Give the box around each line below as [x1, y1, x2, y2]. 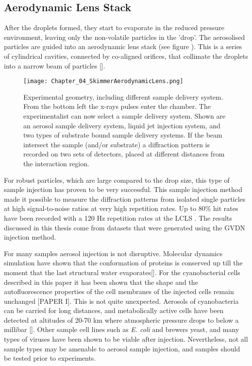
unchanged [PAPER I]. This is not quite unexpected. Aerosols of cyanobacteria [4, 296, 239, 306]
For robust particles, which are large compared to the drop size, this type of [4, 174, 230, 185]
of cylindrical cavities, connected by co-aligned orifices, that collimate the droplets [4, 51, 248, 61]
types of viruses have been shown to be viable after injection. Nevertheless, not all [4, 334, 248, 344]
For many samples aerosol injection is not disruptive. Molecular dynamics [4, 248, 222, 258]
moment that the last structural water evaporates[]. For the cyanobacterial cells [4, 267, 240, 277]
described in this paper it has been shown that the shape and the [4, 277, 198, 287]
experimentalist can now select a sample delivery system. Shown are [23, 111, 226, 121]
